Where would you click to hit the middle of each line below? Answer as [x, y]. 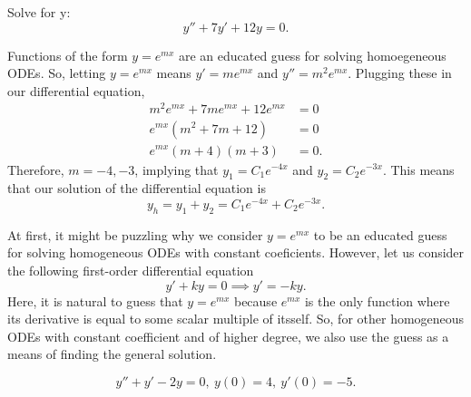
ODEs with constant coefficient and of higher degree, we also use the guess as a [228, 336]
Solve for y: [39, 12]
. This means [418, 169]
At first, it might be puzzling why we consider [135, 234]
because [255, 300]
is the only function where [377, 300]
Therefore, [36, 169]
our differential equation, [76, 90]
